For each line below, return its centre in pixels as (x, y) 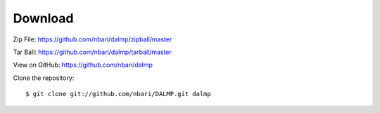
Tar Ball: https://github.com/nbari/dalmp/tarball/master (92, 52)
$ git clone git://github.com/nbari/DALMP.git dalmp (118, 94)
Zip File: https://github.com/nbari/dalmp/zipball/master (93, 39)
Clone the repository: (44, 78)
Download (43, 18)
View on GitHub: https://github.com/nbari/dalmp (83, 65)
